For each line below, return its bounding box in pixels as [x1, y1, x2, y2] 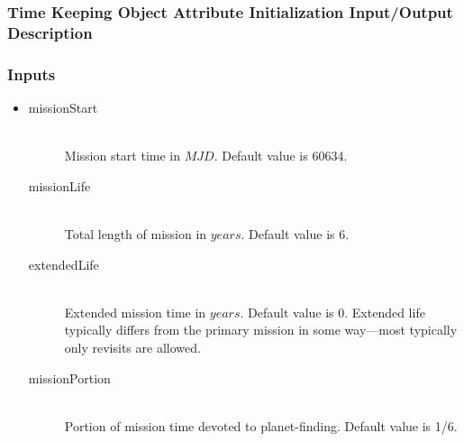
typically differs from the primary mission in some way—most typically [64, 320, 458, 339]
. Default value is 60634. [214, 146, 348, 165]
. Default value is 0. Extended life [240, 302, 425, 321]
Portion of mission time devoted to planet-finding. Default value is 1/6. [64, 416, 458, 435]
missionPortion [28, 368, 111, 387]
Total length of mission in [64, 224, 207, 243]
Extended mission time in [64, 302, 206, 321]
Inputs [7, 62, 56, 85]
